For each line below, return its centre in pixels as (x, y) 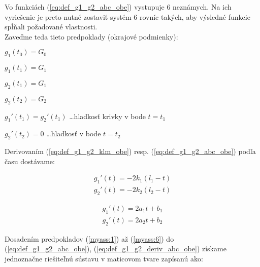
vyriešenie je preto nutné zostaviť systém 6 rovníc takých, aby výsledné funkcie (127, 16)
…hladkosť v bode (74, 133)
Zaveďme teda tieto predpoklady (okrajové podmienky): (91, 36)
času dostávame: (30, 161)
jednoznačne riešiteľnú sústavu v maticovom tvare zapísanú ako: (104, 258)
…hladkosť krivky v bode (107, 116)
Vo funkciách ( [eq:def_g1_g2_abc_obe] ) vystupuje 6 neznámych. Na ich (118, 7)
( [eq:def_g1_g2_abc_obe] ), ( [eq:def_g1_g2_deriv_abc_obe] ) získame (116, 249)
